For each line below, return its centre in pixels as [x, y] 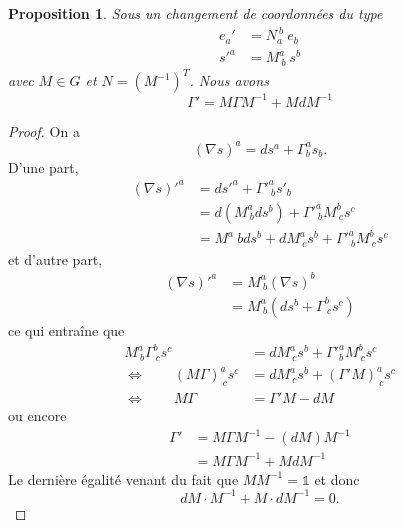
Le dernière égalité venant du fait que [123, 478]
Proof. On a [44, 130]
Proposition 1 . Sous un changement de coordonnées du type [195, 13]
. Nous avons [229, 80]
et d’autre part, [55, 258]
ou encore [37, 414]
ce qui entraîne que [66, 329]
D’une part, [43, 166]
